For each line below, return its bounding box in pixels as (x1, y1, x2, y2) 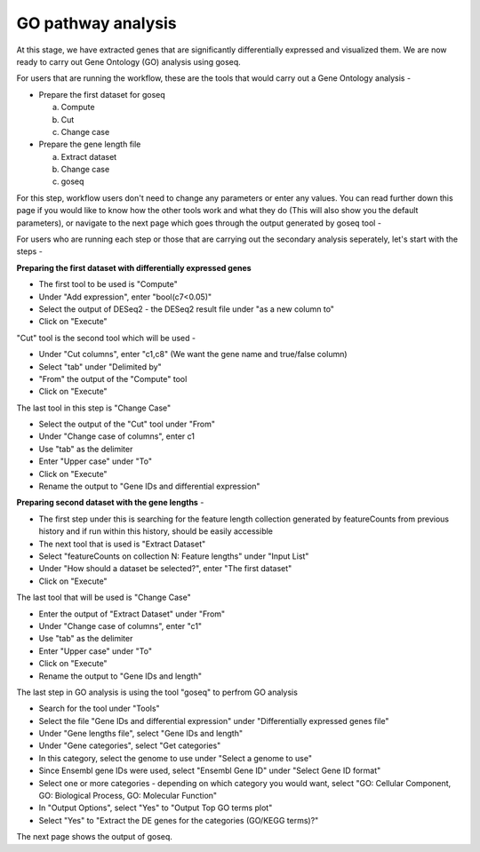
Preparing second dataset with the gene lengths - (16, 498, 204, 508)
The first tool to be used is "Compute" (38, 279, 178, 290)
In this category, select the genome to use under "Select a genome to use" (38, 752, 313, 763)
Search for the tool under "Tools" (38, 703, 160, 714)
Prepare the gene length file (38, 139, 141, 150)
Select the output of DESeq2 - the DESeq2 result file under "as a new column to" (38, 303, 335, 315)
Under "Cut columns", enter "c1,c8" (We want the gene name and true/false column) (38, 349, 348, 360)
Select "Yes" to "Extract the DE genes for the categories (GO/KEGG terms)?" (38, 815, 319, 825)
